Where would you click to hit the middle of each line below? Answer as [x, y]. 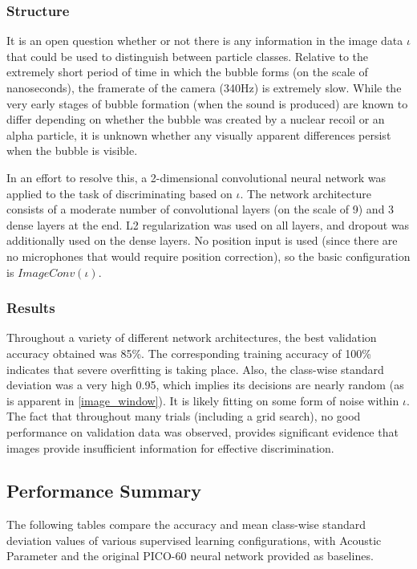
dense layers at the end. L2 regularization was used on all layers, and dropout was [208, 224]
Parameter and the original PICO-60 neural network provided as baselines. [190, 556]
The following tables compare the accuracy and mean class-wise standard [186, 524]
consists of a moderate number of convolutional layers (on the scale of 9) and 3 [200, 209]
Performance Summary [104, 491]
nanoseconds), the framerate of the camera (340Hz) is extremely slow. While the [204, 87]
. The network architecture [306, 193]
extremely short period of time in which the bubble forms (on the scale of [187, 72]
